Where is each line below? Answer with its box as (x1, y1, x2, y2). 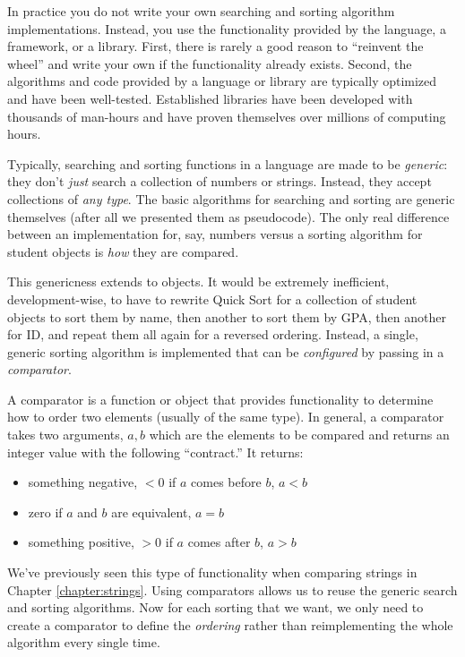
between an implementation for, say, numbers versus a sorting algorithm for (7, 225, 423, 243)
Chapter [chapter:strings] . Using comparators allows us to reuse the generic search (7, 580, 458, 599)
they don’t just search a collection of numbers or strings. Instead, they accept (7, 172, 432, 191)
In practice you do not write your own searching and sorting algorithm (7, 2, 395, 20)
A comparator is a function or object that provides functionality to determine (7, 389, 434, 408)
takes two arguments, (7, 425, 124, 444)
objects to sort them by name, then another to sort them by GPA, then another (7, 307, 446, 326)
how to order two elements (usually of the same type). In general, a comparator (7, 407, 444, 426)
